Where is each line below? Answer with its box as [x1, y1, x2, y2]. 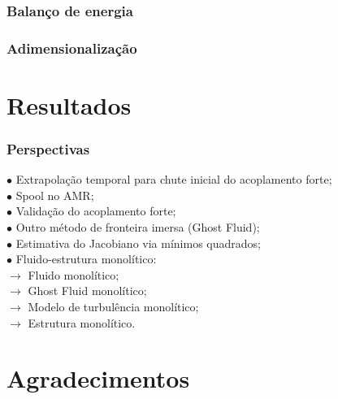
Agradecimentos [6, 362, 190, 395]
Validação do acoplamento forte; [15, 202, 176, 219]
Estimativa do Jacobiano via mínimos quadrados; [15, 234, 261, 251]
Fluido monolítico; [28, 266, 119, 283]
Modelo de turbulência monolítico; [28, 298, 199, 315]
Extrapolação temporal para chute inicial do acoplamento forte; [15, 171, 332, 188]
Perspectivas [6, 138, 90, 158]
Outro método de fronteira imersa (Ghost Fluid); [15, 219, 260, 236]
